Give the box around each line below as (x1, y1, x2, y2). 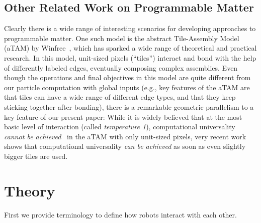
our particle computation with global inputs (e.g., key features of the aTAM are (4, 82, 250, 92)
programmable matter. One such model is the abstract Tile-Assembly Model (4, 33, 239, 43)
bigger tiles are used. (4, 150, 68, 161)
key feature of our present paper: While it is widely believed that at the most (4, 111, 242, 122)
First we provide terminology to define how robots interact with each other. (4, 209, 237, 219)
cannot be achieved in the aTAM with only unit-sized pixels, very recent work (4, 131, 246, 141)
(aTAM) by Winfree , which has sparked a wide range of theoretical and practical (4, 43, 257, 53)
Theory (4, 180, 55, 200)
